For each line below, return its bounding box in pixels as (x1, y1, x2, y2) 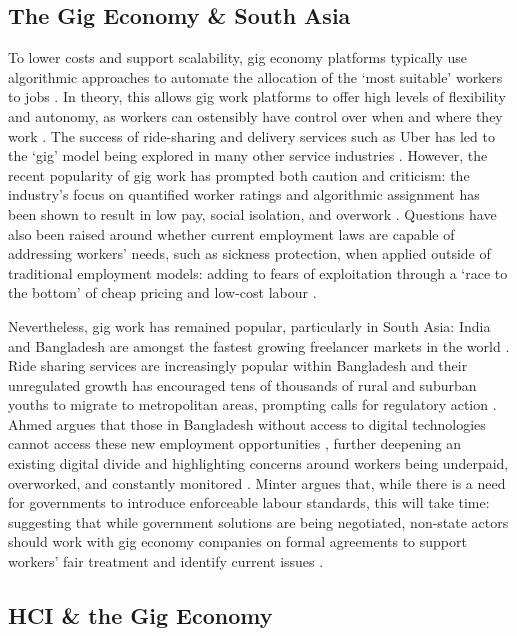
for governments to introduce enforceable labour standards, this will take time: (8, 492, 490, 513)
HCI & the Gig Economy (8, 600, 273, 631)
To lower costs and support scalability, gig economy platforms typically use (8, 47, 468, 68)
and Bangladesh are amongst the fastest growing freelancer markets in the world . (8, 335, 510, 356)
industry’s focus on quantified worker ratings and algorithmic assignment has (8, 184, 480, 205)
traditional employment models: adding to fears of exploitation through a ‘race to (8, 262, 508, 283)
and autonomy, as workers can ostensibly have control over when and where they (8, 105, 503, 126)
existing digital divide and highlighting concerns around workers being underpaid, (8, 453, 509, 474)
